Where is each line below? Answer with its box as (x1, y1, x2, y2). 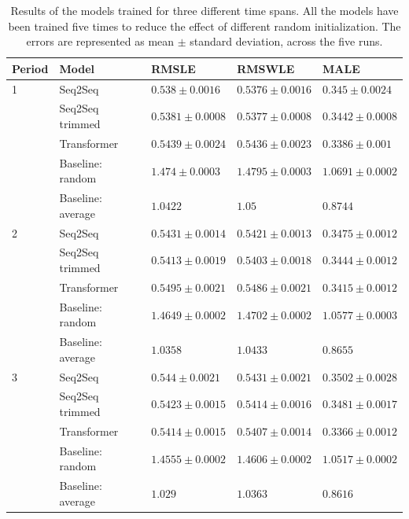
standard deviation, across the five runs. (190, 33, 383, 50)
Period (12, 60, 49, 76)
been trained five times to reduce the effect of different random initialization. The (8, 17, 401, 34)
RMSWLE (237, 60, 295, 76)
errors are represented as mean (26, 33, 175, 50)
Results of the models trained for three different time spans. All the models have (10, 2, 399, 18)
